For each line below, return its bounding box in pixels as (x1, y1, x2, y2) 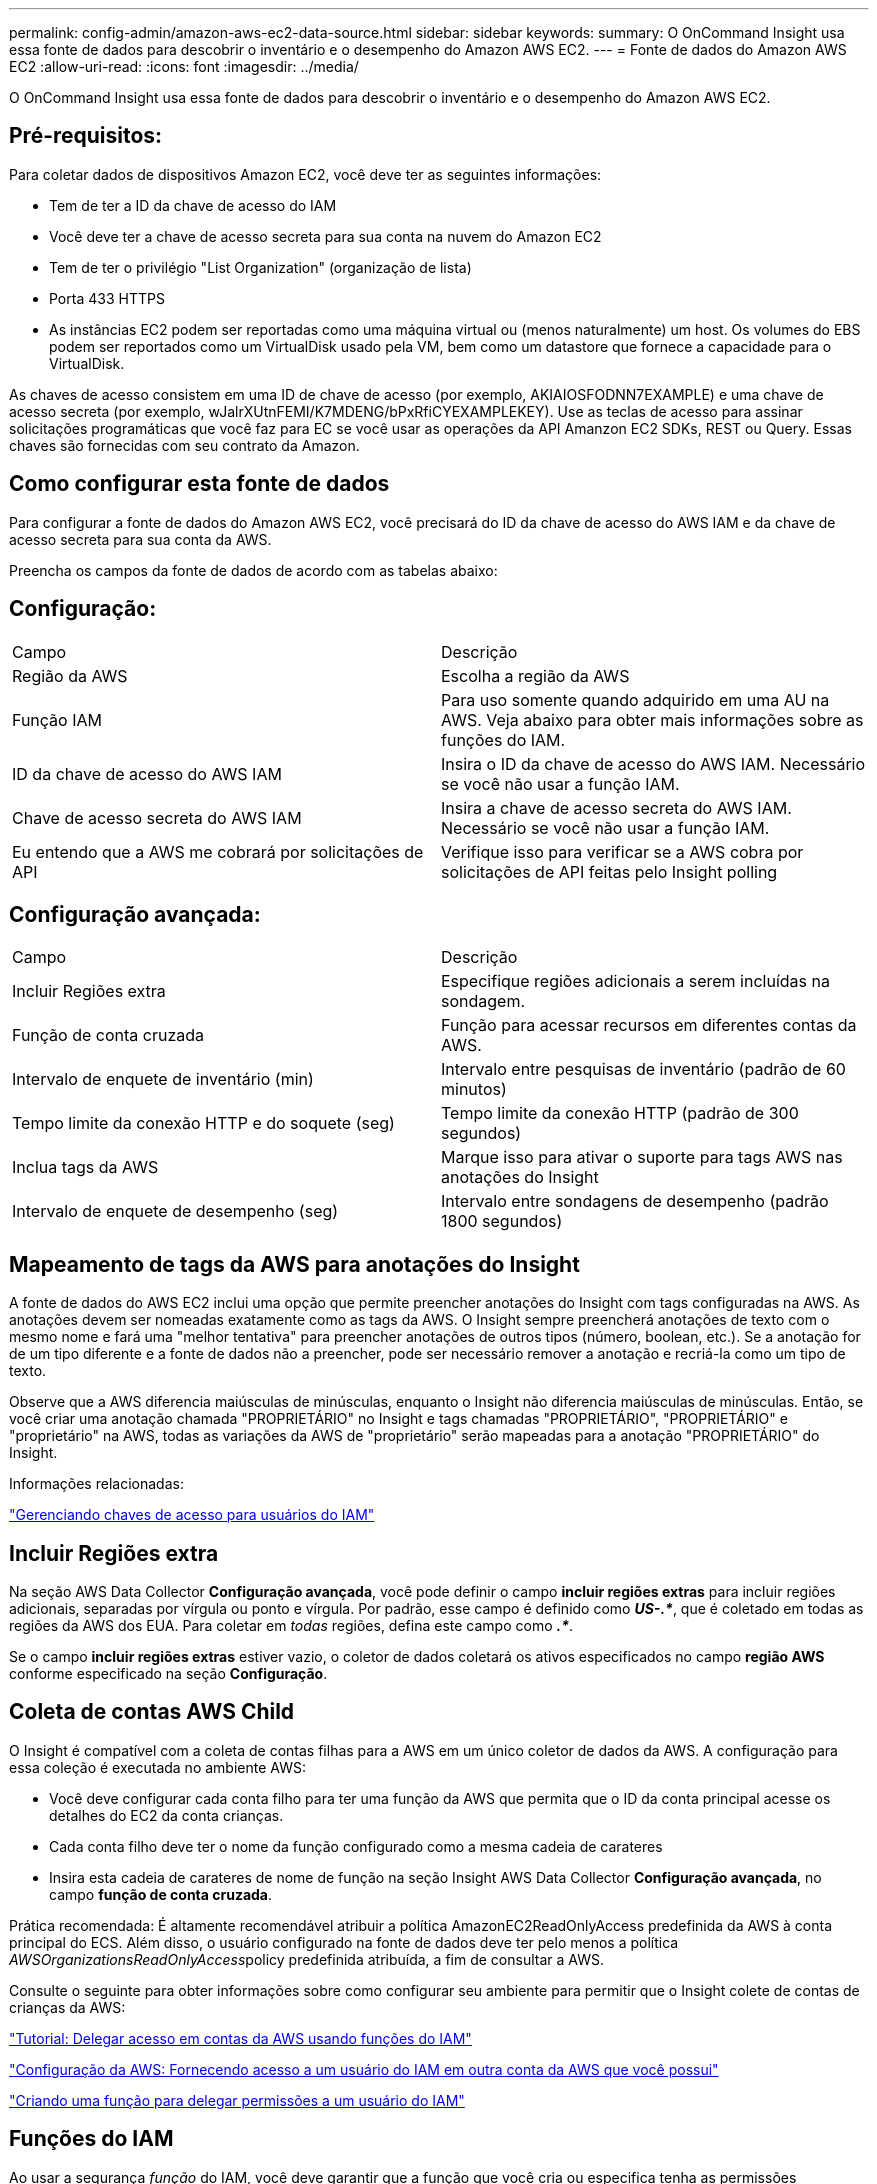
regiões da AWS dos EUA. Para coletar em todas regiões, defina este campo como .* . (9, 1617, 574, 1635)
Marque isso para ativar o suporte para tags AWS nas (441, 1147, 843, 1168)
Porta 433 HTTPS (49, 289, 165, 307)
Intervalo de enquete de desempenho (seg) (12, 1201, 339, 1222)
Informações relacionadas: (9, 1475, 184, 1493)
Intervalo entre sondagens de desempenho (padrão (441, 1191, 829, 1212)
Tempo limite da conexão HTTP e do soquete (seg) (12, 1113, 395, 1134)
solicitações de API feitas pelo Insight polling (441, 861, 778, 882)
